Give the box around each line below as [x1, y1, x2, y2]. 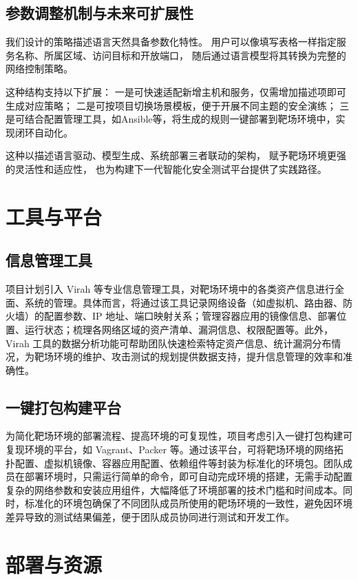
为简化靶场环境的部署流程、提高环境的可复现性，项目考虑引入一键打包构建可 [6, 428, 352, 443]
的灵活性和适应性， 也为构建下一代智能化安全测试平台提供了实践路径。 [6, 161, 327, 176]
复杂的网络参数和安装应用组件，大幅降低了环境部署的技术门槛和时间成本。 [6, 482, 343, 497]
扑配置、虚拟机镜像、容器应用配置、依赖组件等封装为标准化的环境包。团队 [6, 455, 343, 470]
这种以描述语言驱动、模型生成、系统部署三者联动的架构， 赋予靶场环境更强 [6, 148, 346, 163]
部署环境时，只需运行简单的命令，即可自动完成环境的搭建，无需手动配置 [24, 469, 352, 484]
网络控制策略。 [6, 61, 73, 76]
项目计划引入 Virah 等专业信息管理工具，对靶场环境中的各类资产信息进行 [6, 282, 335, 296]
